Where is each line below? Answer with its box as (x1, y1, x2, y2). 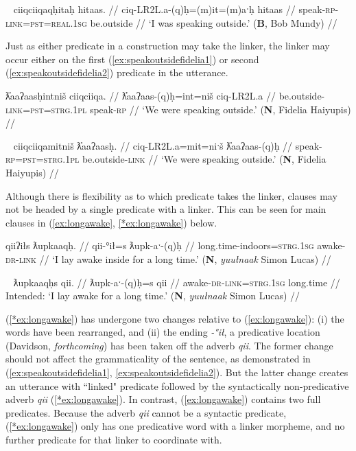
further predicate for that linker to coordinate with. (5, 432, 222, 447)
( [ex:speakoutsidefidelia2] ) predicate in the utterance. (5, 65, 228, 80)
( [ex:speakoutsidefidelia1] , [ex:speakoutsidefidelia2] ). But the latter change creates (5, 365, 348, 380)
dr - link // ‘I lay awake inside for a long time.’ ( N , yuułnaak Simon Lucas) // (5, 251, 331, 266)
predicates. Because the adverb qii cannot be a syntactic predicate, (5, 405, 287, 419)
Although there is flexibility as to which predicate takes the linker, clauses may (5, 188, 337, 203)
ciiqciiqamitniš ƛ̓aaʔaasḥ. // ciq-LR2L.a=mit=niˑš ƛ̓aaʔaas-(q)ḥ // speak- (13, 138, 322, 152)
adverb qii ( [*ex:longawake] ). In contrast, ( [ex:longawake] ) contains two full (5, 392, 321, 406)
